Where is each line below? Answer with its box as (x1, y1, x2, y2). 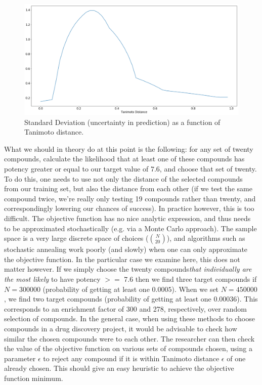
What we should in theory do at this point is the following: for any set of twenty (4, 143, 253, 154)
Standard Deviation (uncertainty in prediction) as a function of (24, 116, 221, 127)
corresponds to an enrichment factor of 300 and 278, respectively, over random (4, 303, 247, 314)
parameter (4, 353, 36, 363)
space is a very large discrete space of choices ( (4, 233, 149, 243)
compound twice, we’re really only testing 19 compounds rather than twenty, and (4, 193, 256, 203)
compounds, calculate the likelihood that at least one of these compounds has (4, 153, 245, 164)
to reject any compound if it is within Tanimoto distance (43, 353, 220, 363)
